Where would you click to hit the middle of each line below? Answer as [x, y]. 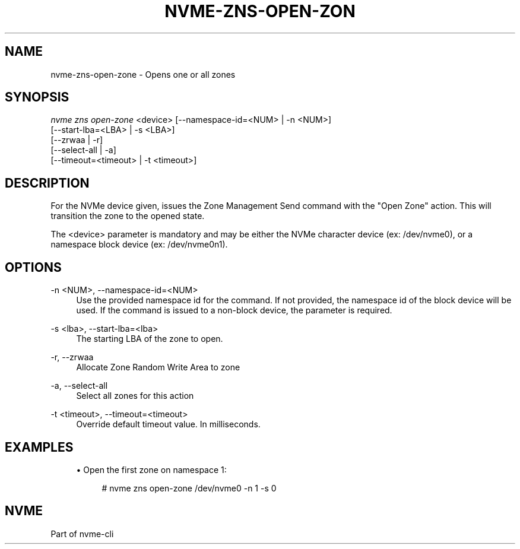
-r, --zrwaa [72, 357]
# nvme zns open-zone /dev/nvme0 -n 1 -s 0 [189, 488]
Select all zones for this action [135, 396]
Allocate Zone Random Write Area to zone [158, 367]
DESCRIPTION [47, 183]
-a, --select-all [79, 386]
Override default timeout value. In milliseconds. [168, 424]
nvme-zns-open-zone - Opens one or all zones [143, 74]
